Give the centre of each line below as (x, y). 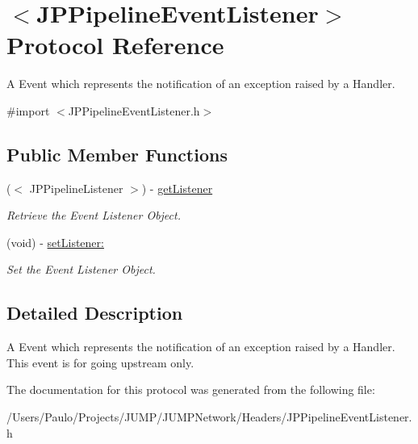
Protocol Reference (115, 45)
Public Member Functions (117, 154)
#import (28, 110)
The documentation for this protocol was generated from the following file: (191, 390)
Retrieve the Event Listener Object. (94, 215)
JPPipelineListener (76, 188)
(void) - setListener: (55, 242)
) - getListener (177, 188)
